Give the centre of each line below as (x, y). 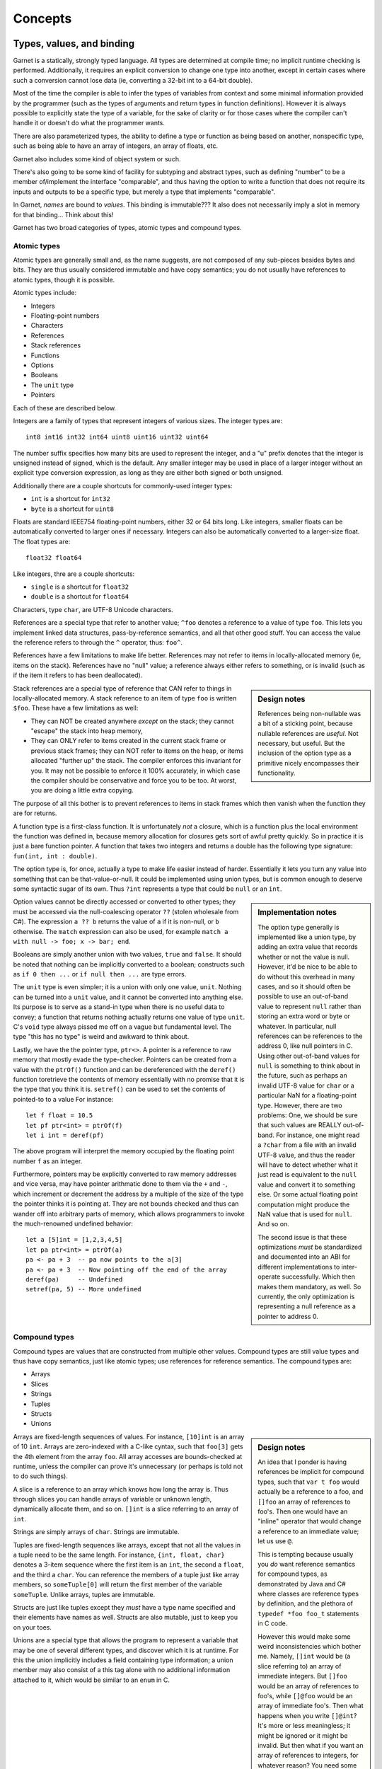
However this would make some (304, 1636)
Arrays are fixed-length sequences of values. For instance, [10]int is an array (129, 1436)
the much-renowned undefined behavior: (73, 1223)
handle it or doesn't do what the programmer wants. (89, 123)
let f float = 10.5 (59, 1116)
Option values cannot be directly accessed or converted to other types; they (125, 901)
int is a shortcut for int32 (71, 499)
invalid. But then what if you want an (311, 1745)
